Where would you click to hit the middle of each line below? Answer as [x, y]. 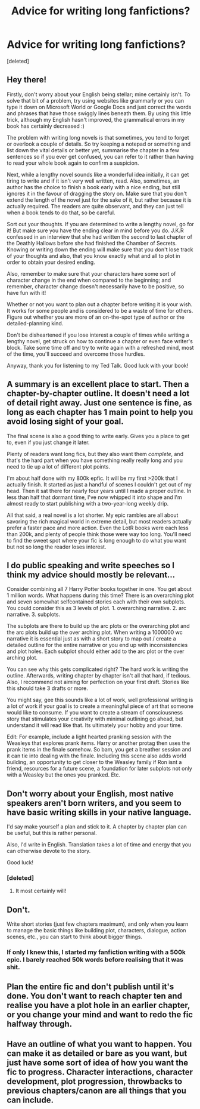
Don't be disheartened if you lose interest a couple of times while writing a [98, 335]
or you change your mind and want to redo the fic [100, 1014]
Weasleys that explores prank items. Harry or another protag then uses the [98, 743]
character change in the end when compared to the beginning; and [89, 280]
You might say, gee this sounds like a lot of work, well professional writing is [100, 700]
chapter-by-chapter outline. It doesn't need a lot [98, 394]
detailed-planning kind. [35, 323]
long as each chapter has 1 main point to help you [100, 412]
